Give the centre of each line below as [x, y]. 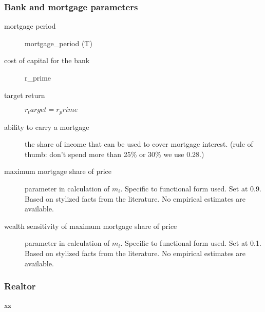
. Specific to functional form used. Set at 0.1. [191, 243]
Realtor [20, 286]
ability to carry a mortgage [47, 126]
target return [25, 95]
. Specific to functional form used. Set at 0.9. [191, 189]
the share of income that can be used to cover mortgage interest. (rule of [139, 144]
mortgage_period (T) [59, 43]
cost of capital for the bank [47, 60]
